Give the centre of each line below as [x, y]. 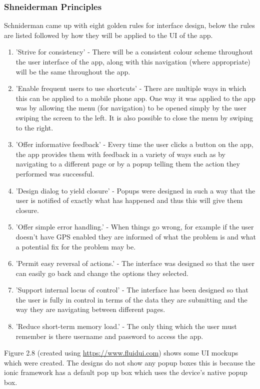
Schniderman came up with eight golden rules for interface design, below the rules [129, 25]
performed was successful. [55, 173]
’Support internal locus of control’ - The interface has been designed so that [132, 290]
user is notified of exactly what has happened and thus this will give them [129, 200]
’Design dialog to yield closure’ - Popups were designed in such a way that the [135, 190]
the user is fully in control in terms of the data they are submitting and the [131, 299]
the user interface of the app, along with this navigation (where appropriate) [133, 61]
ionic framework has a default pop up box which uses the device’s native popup [126, 372]
